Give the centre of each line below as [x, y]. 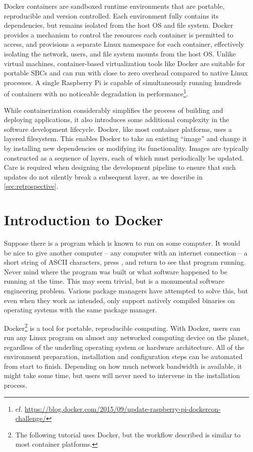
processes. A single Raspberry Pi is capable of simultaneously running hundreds [123, 82]
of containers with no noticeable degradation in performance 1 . [96, 93]
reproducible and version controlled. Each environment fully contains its [111, 15]
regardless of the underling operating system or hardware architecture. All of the [124, 347]
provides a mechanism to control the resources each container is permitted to [119, 34]
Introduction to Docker [83, 220]
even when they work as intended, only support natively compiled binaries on [119, 300]
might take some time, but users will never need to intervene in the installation [122, 375]
